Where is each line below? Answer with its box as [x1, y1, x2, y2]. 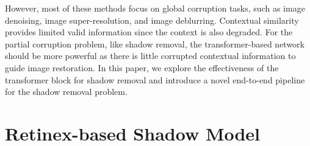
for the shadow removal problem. [5, 85, 128, 98]
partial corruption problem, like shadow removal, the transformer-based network [5, 37, 305, 50]
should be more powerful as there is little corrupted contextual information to [5, 49, 296, 62]
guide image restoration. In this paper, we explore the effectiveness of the [5, 61, 279, 74]
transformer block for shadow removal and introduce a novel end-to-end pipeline [5, 73, 305, 86]
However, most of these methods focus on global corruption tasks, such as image [5, 2, 305, 14]
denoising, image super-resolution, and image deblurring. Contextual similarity [5, 13, 299, 26]
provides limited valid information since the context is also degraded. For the [5, 26, 293, 38]
